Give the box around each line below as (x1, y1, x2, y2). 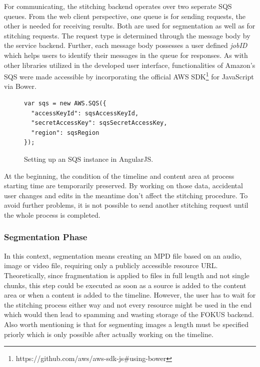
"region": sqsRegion (31, 129, 99, 136)
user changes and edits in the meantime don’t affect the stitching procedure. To (4, 190, 248, 200)
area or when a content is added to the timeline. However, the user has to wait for (4, 290, 256, 300)
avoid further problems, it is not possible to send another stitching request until (4, 200, 248, 210)
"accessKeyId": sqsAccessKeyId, (31, 109, 139, 117)
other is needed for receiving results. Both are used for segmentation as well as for (4, 20, 255, 31)
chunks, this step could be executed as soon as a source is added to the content (4, 280, 246, 290)
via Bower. (4, 81, 36, 91)
